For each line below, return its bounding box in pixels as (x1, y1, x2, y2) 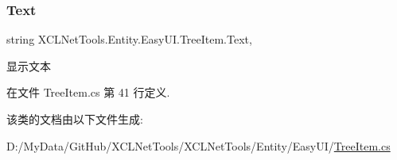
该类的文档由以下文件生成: (6, 111, 143, 127)
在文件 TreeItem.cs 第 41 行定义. (6, 84, 170, 101)
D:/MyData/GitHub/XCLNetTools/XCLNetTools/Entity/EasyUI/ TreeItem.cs (6, 137, 391, 154)
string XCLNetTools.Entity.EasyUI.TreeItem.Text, (6, 31, 252, 48)
